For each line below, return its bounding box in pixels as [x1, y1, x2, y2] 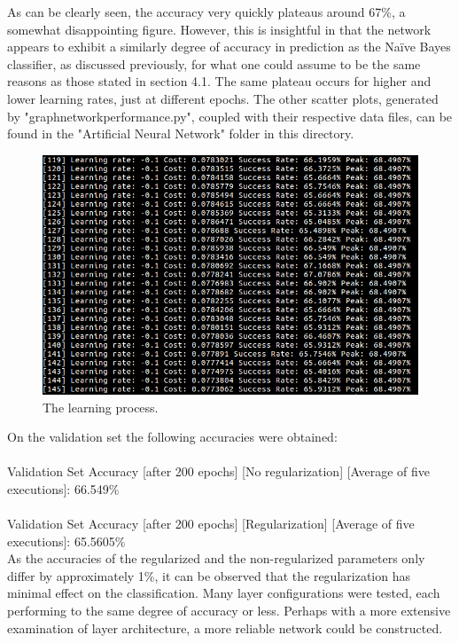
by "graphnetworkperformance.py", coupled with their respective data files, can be [7, 106, 453, 125]
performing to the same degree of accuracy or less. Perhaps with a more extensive [7, 601, 451, 620]
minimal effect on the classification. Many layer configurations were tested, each [7, 584, 440, 602]
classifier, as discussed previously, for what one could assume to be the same [7, 54, 421, 73]
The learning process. [43, 397, 159, 416]
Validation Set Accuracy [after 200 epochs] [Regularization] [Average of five [7, 514, 415, 533]
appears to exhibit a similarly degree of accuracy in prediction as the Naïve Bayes [7, 37, 451, 56]
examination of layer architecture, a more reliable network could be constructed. [7, 618, 443, 637]
